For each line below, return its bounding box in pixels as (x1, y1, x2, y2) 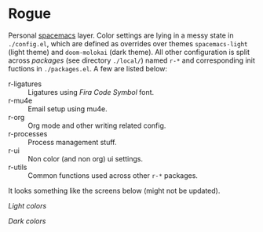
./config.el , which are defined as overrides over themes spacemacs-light (8, 38, 248, 48)
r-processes (8, 129, 48, 138)
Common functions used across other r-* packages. (27, 170, 199, 180)
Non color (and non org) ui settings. (27, 154, 144, 163)
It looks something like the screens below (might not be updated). (8, 186, 221, 195)
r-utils (8, 162, 27, 172)
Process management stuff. (27, 137, 117, 147)
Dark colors (8, 216, 46, 226)
